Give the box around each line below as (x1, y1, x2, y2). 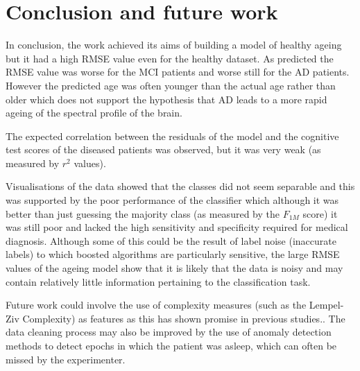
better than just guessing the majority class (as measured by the (6, 206, 280, 221)
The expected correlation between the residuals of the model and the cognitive (6, 128, 339, 143)
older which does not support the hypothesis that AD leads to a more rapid (6, 92, 327, 106)
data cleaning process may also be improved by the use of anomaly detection (6, 325, 332, 339)
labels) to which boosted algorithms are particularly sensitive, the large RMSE (6, 247, 340, 261)
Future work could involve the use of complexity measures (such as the (6, 297, 307, 312)
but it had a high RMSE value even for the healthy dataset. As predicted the (6, 51, 334, 65)
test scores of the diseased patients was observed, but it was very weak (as (6, 142, 321, 157)
